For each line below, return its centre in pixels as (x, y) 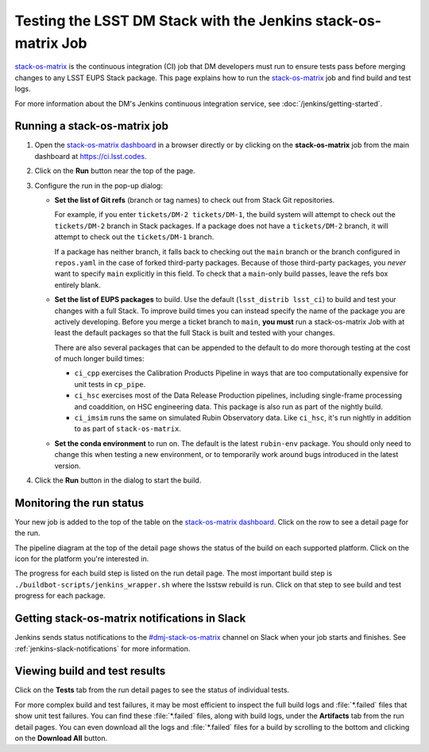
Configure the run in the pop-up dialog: (99, 185)
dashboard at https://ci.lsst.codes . (91, 156)
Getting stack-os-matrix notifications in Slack (130, 619)
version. (68, 466)
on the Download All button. (61, 738)
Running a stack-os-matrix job (91, 126)
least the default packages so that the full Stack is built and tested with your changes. (195, 333)
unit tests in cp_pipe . (110, 384)
